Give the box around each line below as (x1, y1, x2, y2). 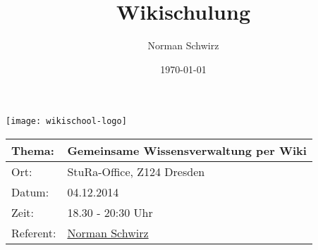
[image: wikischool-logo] (6, 116, 127, 127)
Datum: (11, 183, 49, 200)
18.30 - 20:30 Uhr (67, 204, 153, 220)
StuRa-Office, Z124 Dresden (67, 163, 205, 180)
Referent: (11, 224, 56, 241)
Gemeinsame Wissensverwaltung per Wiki (67, 142, 307, 158)
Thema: (11, 142, 54, 158)
